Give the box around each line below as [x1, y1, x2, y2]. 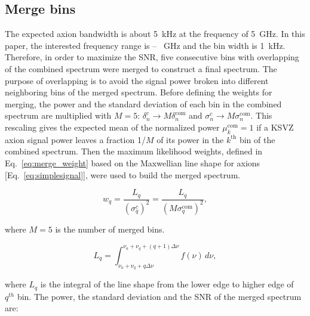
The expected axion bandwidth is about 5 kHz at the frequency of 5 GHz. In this [5, 27, 305, 40]
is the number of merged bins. [55, 222, 165, 235]
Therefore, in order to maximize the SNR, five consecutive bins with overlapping [5, 51, 299, 63]
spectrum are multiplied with [5, 109, 112, 122]
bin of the [239, 133, 275, 145]
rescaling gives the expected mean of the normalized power [5, 120, 220, 133]
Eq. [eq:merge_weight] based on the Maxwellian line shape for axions [5, 156, 260, 169]
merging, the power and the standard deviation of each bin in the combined [5, 97, 282, 110]
